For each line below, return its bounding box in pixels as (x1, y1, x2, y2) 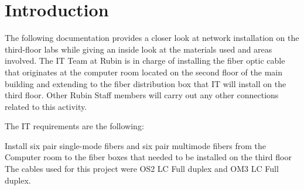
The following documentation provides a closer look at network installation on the (5, 32, 299, 44)
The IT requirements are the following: (5, 120, 144, 132)
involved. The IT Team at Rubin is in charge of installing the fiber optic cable (5, 54, 285, 67)
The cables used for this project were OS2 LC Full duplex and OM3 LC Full (5, 163, 279, 175)
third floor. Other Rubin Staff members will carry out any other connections (5, 89, 279, 101)
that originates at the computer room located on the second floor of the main (5, 65, 282, 78)
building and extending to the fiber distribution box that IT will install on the (5, 77, 286, 89)
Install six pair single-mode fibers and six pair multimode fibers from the (5, 139, 266, 151)
